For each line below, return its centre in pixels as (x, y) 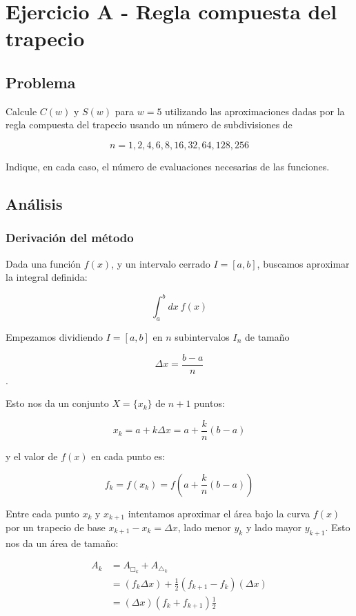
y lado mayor (274, 527)
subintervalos (202, 337)
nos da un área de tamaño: (62, 543)
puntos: (209, 403)
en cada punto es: (128, 456)
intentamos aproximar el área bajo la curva (219, 513)
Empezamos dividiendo (55, 337)
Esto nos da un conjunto (57, 403)
